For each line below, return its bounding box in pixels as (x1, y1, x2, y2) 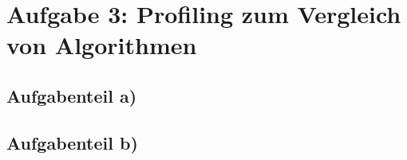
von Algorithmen (6, 29, 197, 61)
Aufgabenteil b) (6, 130, 138, 154)
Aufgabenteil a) (6, 83, 137, 107)
